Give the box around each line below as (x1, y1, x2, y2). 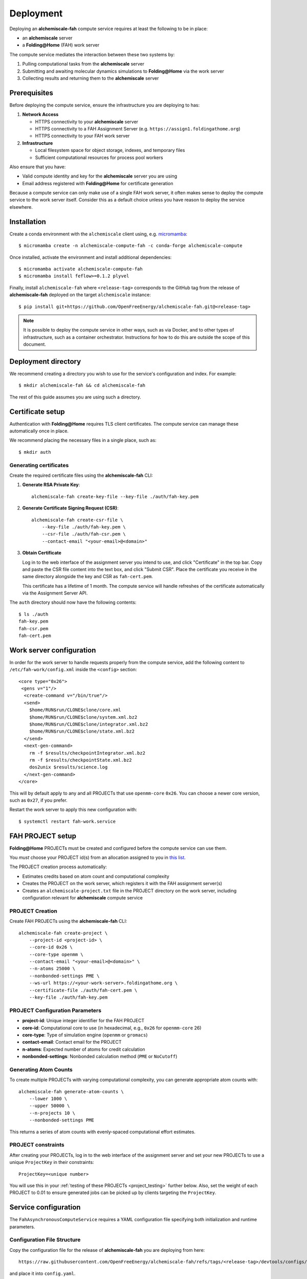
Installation (9, 217, 46, 226)
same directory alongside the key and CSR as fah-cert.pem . (22, 574, 153, 580)
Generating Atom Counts (9, 1066, 73, 1073)
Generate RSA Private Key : (22, 481, 80, 488)
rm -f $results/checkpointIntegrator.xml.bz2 (29, 750, 146, 756)
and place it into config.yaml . (9, 1270, 76, 1276)
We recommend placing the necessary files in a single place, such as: (9, 437, 157, 444)
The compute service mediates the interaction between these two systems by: (9, 51, 175, 57)
